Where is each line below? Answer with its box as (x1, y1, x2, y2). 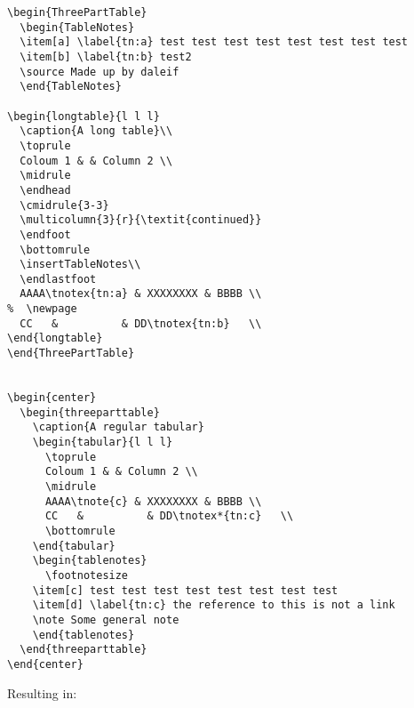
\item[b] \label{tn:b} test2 (20, 50, 192, 63)
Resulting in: (7, 683, 77, 702)
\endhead (20, 183, 71, 197)
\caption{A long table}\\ (20, 125, 173, 138)
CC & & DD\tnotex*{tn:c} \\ (44, 510, 294, 523)
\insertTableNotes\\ (20, 258, 141, 271)
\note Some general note (32, 613, 179, 626)
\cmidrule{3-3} (20, 198, 109, 212)
